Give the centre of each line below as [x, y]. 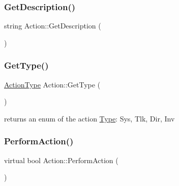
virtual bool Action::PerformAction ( [61, 160]
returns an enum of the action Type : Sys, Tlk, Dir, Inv [89, 118]
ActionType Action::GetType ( [52, 84]
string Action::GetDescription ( [53, 26]
